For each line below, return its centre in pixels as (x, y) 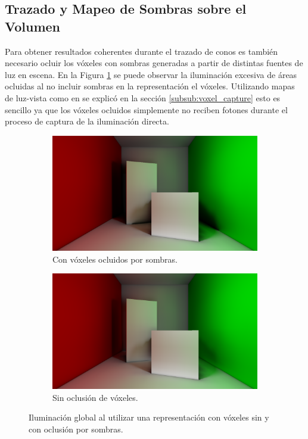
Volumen (33, 26)
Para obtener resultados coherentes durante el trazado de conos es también (141, 51)
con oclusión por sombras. (76, 429)
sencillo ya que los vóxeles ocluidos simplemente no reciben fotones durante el (146, 109)
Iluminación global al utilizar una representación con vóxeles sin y (149, 417)
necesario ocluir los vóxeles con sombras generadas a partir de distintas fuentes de (154, 63)
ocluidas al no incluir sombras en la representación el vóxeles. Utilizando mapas (150, 86)
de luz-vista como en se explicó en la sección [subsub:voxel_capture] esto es (143, 97)
